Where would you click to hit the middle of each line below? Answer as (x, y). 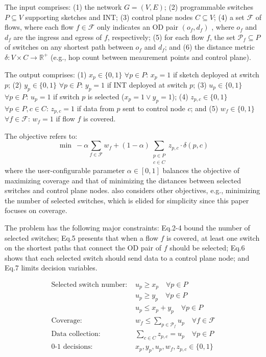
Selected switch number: (89, 285)
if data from (95, 108)
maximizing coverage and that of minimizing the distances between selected (123, 180)
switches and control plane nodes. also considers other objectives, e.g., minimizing (132, 190)
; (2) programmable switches (209, 7)
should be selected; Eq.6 (207, 248)
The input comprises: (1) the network (63, 7)
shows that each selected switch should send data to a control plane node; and (127, 257)
